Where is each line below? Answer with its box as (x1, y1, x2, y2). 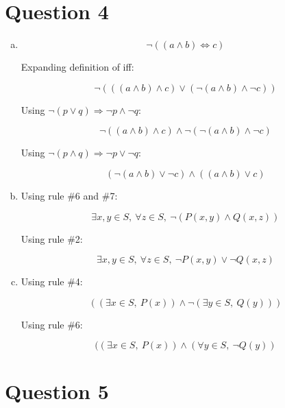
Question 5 (5, 377, 109, 405)
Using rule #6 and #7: (21, 188, 118, 202)
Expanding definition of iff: (21, 60, 134, 74)
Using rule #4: (21, 274, 83, 289)
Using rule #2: (21, 231, 83, 245)
